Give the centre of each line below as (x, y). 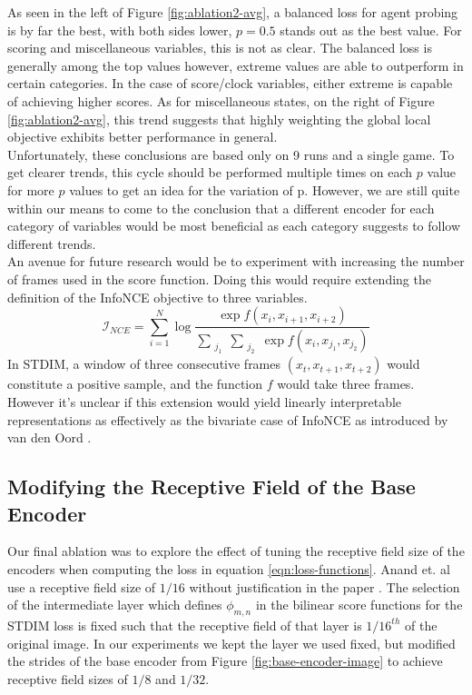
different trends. (52, 243)
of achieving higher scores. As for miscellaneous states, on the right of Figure (221, 100)
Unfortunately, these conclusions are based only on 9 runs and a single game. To (231, 154)
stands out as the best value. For (371, 30)
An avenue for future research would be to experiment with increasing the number (236, 261)
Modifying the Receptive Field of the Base (211, 486)
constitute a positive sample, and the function (135, 384)
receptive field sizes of (68, 678)
